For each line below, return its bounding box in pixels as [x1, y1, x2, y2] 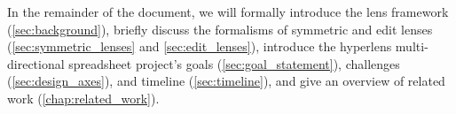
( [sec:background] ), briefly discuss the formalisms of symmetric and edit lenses [7, 19, 433, 38]
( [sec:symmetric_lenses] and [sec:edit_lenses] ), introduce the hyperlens [7, 37, 392, 56]
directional [7, 54, 65, 72]
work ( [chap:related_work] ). [7, 88, 160, 107]
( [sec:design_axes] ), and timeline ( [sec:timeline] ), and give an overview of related [7, 72, 445, 90]
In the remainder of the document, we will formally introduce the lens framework [7, 3, 449, 20]
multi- [395, 37, 428, 56]
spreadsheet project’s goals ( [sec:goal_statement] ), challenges [68, 54, 400, 72]
